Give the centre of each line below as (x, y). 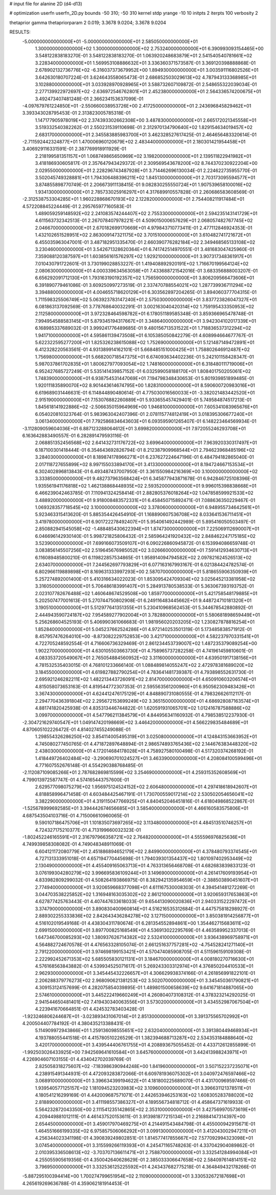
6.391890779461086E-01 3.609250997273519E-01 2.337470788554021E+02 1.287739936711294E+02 (144, 285)
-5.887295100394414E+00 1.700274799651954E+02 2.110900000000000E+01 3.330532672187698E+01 (134, 1176)
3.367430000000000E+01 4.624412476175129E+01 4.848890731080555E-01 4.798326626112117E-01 (143, 694)
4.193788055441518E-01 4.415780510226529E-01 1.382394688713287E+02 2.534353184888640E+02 (144, 1038)
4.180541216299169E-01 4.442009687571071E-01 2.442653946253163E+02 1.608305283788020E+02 (144, 1095)
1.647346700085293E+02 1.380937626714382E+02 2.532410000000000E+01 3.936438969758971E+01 (146, 937)
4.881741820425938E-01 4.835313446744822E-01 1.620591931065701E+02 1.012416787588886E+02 (143, 708)
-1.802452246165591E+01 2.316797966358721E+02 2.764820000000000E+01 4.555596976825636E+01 (134, 837)
